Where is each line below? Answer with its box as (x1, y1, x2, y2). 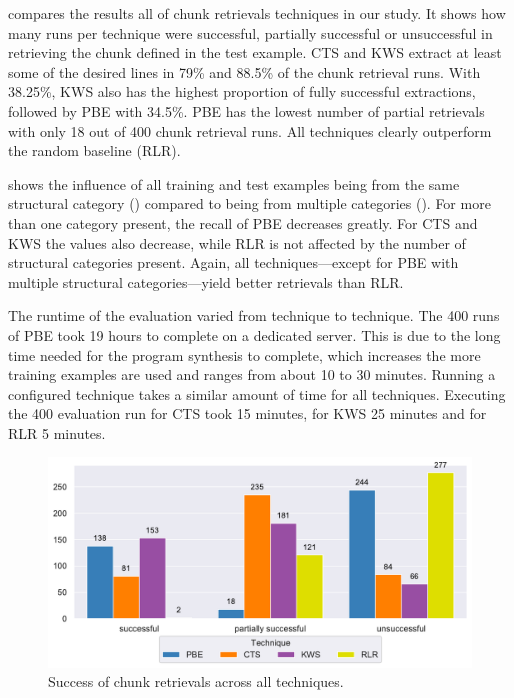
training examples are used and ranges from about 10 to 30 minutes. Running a (8, 364, 496, 385)
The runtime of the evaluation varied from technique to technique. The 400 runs (8, 305, 500, 326)
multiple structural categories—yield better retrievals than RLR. (8, 271, 404, 292)
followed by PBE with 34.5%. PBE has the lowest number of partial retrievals (8, 100, 485, 121)
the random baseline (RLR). (8, 140, 181, 161)
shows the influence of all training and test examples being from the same (8, 173, 460, 194)
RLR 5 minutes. (8, 422, 106, 443)
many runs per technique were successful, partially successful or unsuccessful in (8, 22, 493, 43)
